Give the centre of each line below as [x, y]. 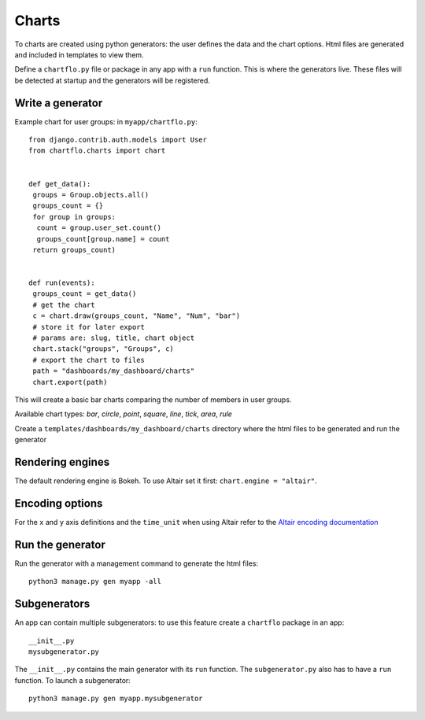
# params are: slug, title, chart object [114, 338]
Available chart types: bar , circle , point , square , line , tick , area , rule [123, 414]
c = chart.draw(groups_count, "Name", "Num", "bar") [136, 316]
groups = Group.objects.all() [91, 194]
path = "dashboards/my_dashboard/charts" [114, 371]
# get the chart [64, 305]
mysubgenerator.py [64, 652]
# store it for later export [89, 327]
